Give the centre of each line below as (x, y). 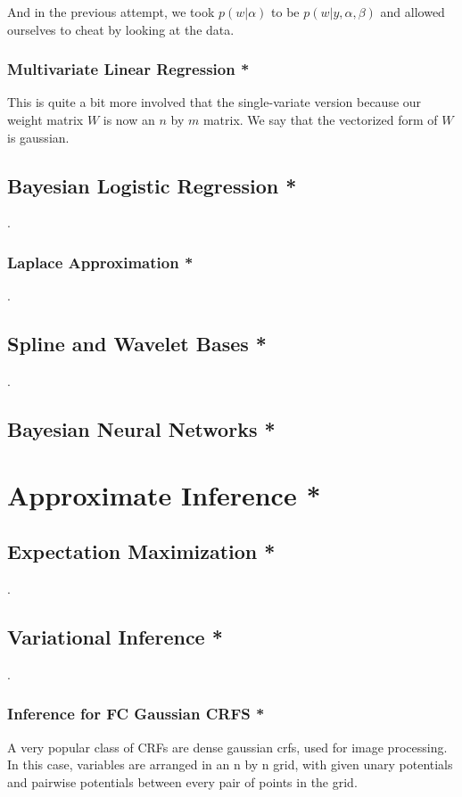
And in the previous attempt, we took (111, 12)
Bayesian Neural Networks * (141, 428)
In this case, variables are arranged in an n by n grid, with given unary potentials (230, 764)
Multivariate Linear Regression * (128, 69)
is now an (129, 119)
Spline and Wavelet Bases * (137, 344)
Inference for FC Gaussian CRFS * (136, 714)
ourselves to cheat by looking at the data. (121, 29)
